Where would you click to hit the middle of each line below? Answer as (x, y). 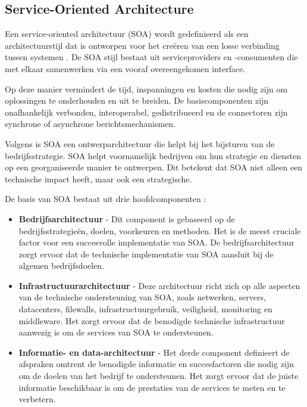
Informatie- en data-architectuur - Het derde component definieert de (154, 352)
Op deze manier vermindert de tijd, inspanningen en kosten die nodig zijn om (146, 88)
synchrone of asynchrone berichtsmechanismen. (90, 124)
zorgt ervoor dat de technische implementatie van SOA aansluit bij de (146, 254)
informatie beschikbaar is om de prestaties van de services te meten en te (152, 387)
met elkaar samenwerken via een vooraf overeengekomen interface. (125, 68)
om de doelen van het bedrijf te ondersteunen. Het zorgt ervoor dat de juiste (159, 376)
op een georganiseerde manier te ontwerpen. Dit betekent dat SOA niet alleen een (154, 167)
